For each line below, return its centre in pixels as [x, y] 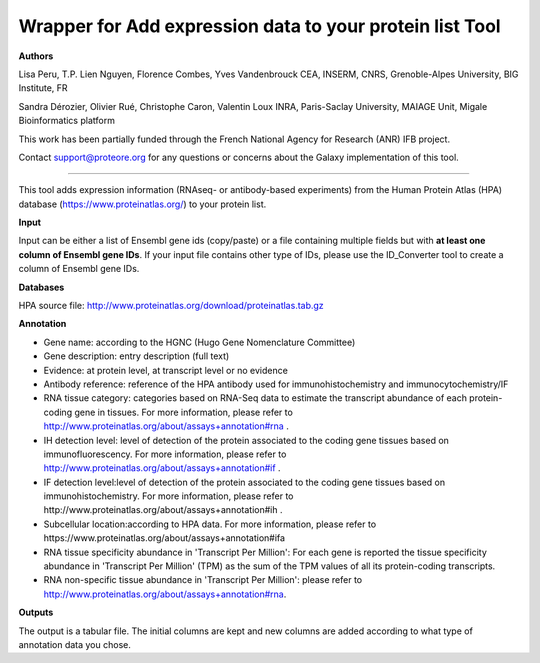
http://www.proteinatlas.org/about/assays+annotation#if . [162, 468]
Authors [36, 56]
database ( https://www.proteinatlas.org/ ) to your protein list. [142, 204]
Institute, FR [43, 88]
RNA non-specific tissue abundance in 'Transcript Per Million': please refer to [203, 580]
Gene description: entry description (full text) [136, 356]
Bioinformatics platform [66, 121]
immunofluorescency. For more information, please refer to [165, 454]
